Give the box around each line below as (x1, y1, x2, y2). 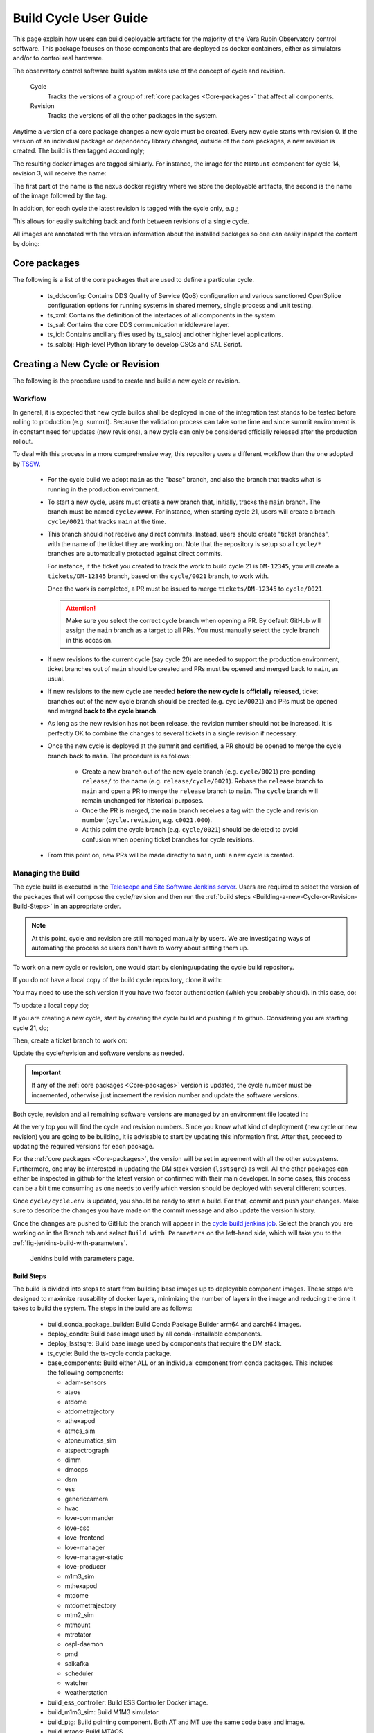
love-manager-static (64, 1553, 123, 1561)
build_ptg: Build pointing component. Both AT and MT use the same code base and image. (47, 1718, 305, 1726)
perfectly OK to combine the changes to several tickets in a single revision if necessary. (47, 729, 298, 738)
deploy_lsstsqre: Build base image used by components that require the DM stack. (47, 1339, 282, 1348)
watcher (64, 1678, 89, 1687)
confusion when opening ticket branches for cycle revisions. (82, 835, 255, 844)
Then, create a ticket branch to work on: (12, 1036, 127, 1045)
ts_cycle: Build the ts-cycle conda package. (47, 1349, 172, 1357)
